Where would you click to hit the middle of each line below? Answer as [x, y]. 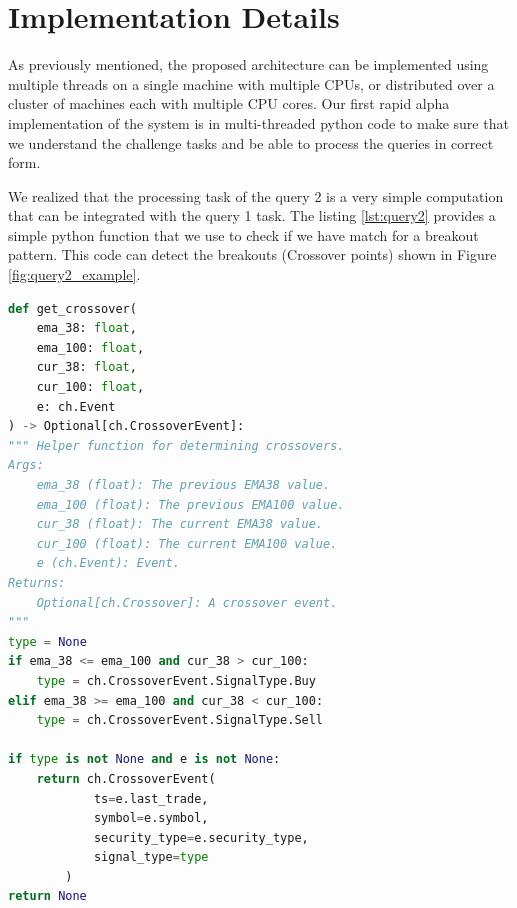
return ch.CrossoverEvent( [126, 778]
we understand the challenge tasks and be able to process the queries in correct [251, 142]
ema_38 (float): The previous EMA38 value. [183, 485]
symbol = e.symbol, [151, 818]
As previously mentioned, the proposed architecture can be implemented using [248, 64]
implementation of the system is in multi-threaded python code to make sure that [258, 122]
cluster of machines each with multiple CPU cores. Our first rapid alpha [229, 103]
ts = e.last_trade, [151, 798]
